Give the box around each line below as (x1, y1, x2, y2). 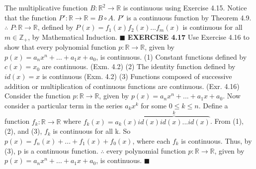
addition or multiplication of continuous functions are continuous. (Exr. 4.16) (4, 81, 240, 91)
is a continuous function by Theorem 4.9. (126, 12, 252, 22)
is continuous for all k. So (53, 126, 131, 136)
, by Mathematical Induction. (28, 31, 117, 42)
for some (141, 100, 167, 110)
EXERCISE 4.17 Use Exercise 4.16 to (127, 31, 250, 42)
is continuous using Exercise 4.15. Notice (123, 2, 247, 12)
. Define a (198, 100, 228, 110)
